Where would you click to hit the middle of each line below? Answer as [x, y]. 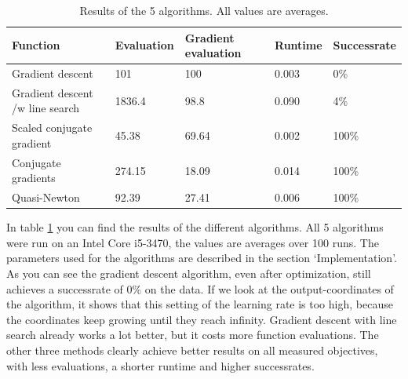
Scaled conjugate [52, 128]
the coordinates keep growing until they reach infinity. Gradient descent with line [202, 319]
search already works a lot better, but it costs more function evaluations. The [193, 335]
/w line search [46, 108]
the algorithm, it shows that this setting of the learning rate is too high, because [200, 304]
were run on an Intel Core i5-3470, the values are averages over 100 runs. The [193, 242]
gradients [34, 178]
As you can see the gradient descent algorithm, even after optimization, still [189, 273]
